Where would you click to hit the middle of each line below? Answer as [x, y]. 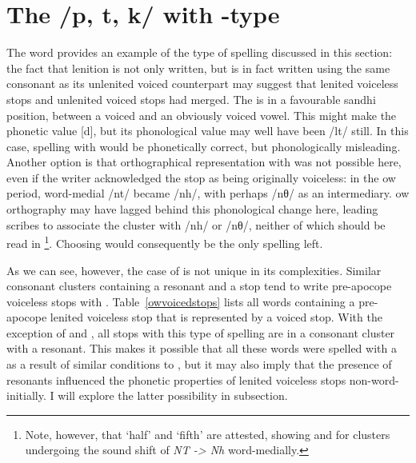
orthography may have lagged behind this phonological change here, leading [192, 209]
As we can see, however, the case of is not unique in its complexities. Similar [194, 270]
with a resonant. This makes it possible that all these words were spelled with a [202, 348]
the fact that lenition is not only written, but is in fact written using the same [198, 68]
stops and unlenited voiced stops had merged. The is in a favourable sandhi [191, 99]
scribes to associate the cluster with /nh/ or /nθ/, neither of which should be [196, 224]
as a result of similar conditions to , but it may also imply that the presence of [199, 364]
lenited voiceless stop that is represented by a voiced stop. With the [216, 317]
